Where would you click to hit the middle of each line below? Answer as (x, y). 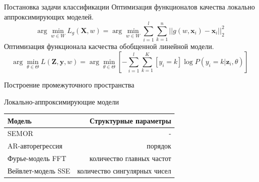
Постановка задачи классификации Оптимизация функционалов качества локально (129, 6)
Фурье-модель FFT (37, 158)
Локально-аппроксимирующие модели (61, 101)
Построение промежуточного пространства (69, 84)
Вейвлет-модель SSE (39, 170)
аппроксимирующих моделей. (49, 16)
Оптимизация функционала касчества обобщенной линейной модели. (109, 46)
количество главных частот (130, 158)
